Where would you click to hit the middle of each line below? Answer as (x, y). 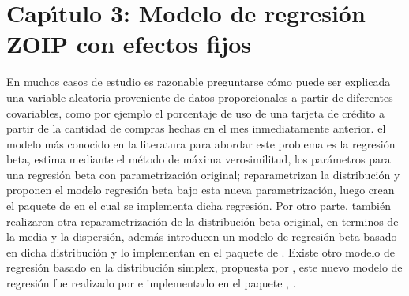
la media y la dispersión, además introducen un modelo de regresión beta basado (202, 236)
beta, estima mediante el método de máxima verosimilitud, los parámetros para (199, 159)
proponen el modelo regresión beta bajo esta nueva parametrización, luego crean (201, 190)
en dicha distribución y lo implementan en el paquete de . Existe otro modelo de (201, 251)
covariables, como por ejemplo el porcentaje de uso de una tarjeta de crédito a (196, 112)
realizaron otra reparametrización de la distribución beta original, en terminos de (203, 221)
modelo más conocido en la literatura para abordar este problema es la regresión (201, 143)
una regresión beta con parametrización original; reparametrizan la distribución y (203, 174)
